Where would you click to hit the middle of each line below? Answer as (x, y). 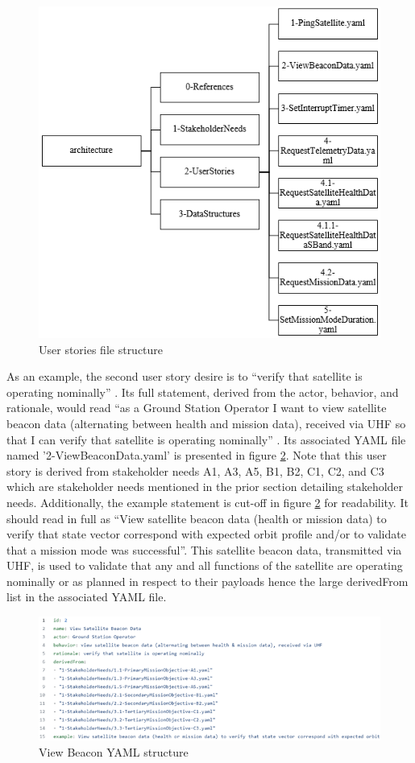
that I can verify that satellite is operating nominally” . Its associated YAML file (206, 439)
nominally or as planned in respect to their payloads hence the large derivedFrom (207, 581)
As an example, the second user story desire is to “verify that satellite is (185, 376)
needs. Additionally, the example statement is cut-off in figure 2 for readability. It (207, 502)
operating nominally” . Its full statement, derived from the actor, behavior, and (203, 392)
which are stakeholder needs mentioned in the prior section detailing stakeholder (205, 487)
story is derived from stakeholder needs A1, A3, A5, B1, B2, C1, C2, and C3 (195, 470)
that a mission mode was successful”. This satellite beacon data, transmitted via (204, 549)
